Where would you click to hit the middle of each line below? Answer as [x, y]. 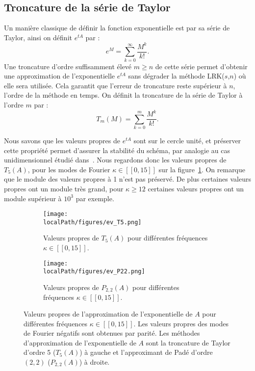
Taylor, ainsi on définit [38, 37]
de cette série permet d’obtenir [201, 66]
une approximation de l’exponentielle [60, 76]
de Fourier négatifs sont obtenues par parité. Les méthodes [112, 333]
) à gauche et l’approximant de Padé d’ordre [146, 352]
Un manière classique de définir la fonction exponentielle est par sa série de [117, 28]
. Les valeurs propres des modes [181, 323]
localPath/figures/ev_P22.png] [94, 272]
